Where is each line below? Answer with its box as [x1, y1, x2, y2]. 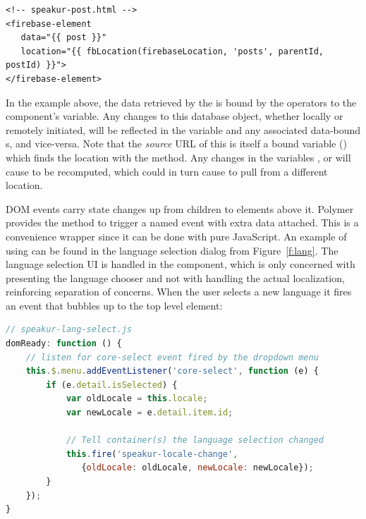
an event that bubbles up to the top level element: [6, 298, 223, 312]
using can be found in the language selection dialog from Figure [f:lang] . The [6, 243, 338, 257]
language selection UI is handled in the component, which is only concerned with [6, 257, 355, 271]
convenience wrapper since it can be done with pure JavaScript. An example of [6, 228, 347, 243]
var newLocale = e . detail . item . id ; [66, 408, 233, 418]
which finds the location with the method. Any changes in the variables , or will [6, 149, 351, 164]
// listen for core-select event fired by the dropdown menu [25, 352, 319, 362]
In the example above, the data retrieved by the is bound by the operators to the [6, 94, 357, 109]
